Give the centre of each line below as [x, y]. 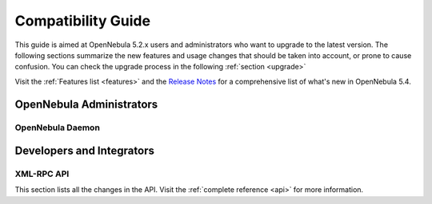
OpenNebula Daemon [57, 127]
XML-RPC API [42, 174]
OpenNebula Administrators [86, 104]
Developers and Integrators [85, 151]
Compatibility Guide [83, 21]
